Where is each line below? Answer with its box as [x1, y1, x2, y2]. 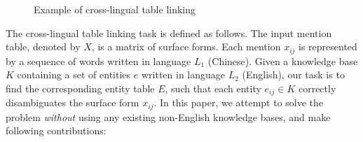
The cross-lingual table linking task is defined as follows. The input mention [6, 25, 332, 40]
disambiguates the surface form [6, 95, 139, 110]
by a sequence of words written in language [6, 53, 191, 68]
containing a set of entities [17, 67, 131, 82]
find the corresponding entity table [6, 80, 155, 95]
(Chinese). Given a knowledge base [207, 53, 358, 68]
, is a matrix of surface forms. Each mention [91, 39, 281, 54]
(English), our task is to [242, 67, 345, 82]
